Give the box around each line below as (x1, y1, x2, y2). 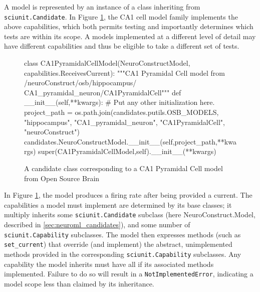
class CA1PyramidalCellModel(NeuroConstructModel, (24, 58, 190, 68)
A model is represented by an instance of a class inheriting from (4, 2, 200, 12)
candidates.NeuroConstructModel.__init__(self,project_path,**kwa (24, 136, 236, 147)
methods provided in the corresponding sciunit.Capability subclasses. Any (4, 248, 241, 259)
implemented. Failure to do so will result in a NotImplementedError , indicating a (4, 268, 253, 279)
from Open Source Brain (24, 173, 100, 183)
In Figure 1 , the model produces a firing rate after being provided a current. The (4, 190, 252, 200)
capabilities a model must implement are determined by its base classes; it (4, 199, 232, 210)
